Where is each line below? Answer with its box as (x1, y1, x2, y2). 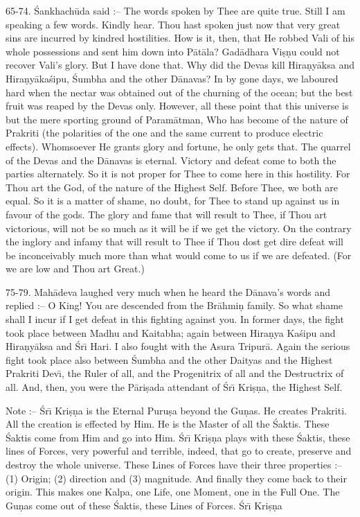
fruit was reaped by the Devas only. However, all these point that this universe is (6, 98, 349, 113)
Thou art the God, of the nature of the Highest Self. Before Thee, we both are (6, 179, 339, 194)
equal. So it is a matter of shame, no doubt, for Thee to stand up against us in (6, 193, 340, 208)
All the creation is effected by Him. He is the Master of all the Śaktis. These (6, 417, 330, 431)
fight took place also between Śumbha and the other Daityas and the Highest (6, 352, 333, 367)
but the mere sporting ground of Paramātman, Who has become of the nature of (6, 112, 348, 126)
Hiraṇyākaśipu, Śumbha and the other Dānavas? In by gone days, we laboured (6, 71, 339, 85)
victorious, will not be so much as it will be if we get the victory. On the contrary (6, 220, 352, 235)
